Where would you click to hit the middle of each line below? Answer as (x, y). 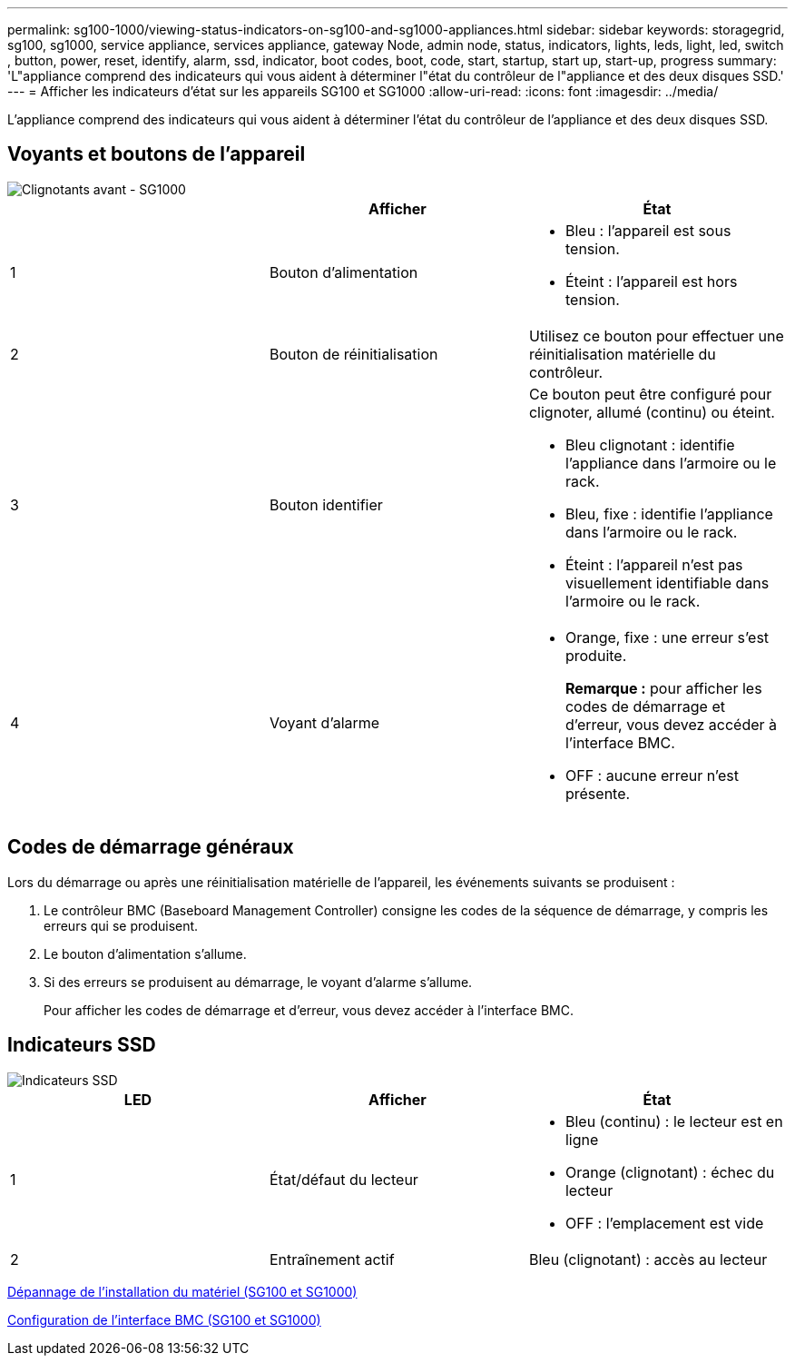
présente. (598, 793)
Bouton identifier (326, 504)
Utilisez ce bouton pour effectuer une (656, 336)
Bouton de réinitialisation (353, 354)
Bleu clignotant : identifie (650, 444)
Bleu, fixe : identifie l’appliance (669, 514)
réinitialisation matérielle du (622, 354)
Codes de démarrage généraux (151, 847)
